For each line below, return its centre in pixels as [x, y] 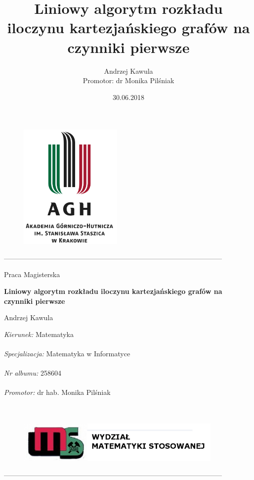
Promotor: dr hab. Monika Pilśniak [57, 392]
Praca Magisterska [32, 274]
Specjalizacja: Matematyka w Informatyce [67, 353]
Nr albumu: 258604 [33, 373]
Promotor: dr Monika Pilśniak [128, 80]
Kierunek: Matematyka [39, 334]
